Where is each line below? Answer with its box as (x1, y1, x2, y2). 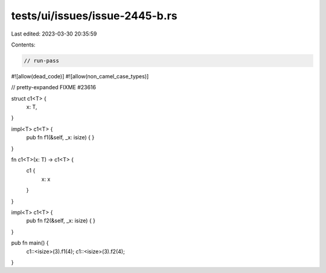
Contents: (11, 41, 36, 48)
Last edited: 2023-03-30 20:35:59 (11, 30, 97, 37)
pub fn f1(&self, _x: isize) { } (26, 134, 95, 141)
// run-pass (24, 57, 60, 64)
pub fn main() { (11, 239, 49, 246)
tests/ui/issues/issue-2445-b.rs (11, 9, 177, 22)
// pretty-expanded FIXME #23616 (11, 84, 97, 91)
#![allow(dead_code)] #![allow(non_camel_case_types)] (11, 72, 149, 80)
